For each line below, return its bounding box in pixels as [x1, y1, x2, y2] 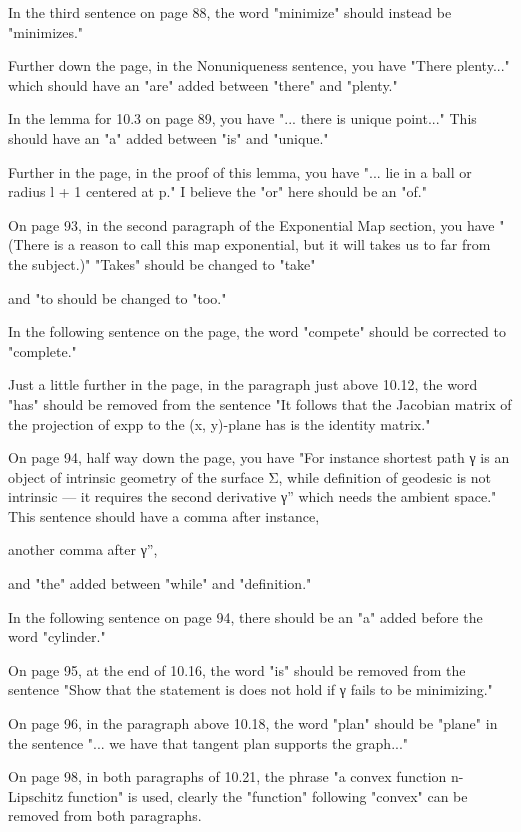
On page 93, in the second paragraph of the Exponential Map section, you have [8, 214, 495, 235]
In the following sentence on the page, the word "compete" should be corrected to [8, 321, 506, 342]
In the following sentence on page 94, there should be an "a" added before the [8, 606, 483, 627]
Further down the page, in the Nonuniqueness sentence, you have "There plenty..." [8, 55, 510, 76]
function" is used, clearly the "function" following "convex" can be [67, 785, 468, 806]
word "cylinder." [8, 626, 106, 647]
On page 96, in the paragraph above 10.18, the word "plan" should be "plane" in [8, 713, 498, 734]
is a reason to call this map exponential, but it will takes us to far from [53, 234, 491, 255]
